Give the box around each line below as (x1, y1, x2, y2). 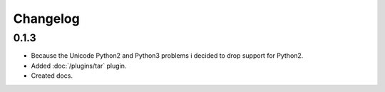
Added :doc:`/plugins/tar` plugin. (31, 61, 127, 70)
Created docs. (31, 71, 73, 80)
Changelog (13, 11, 80, 26)
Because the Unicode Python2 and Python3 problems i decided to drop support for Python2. (31, 51, 304, 60)
